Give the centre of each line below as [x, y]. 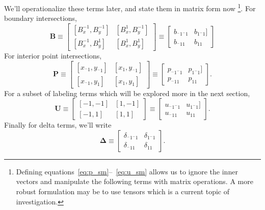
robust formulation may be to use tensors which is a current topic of [123, 191]
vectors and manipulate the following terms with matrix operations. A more [135, 181]
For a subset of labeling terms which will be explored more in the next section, [127, 93]
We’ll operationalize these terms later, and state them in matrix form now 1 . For [130, 7]
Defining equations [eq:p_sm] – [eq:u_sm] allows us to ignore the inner [127, 171]
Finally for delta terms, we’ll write [58, 125]
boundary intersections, [41, 18]
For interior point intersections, [53, 55]
